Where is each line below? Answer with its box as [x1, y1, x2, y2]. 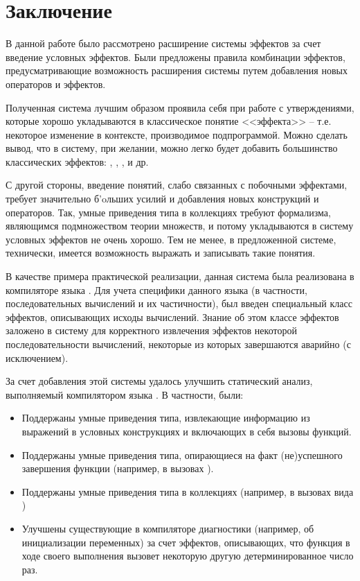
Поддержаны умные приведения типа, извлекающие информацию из [21, 410, 310, 425]
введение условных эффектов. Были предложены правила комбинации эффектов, [6, 49, 345, 64]
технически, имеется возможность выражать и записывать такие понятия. [6, 245, 316, 260]
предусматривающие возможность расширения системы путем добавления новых [6, 63, 348, 78]
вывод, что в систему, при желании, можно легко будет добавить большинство [6, 141, 338, 155]
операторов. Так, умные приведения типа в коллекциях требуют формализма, [6, 205, 331, 219]
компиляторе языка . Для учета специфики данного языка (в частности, [6, 282, 307, 297]
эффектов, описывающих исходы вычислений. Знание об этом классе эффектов [6, 309, 339, 324]
